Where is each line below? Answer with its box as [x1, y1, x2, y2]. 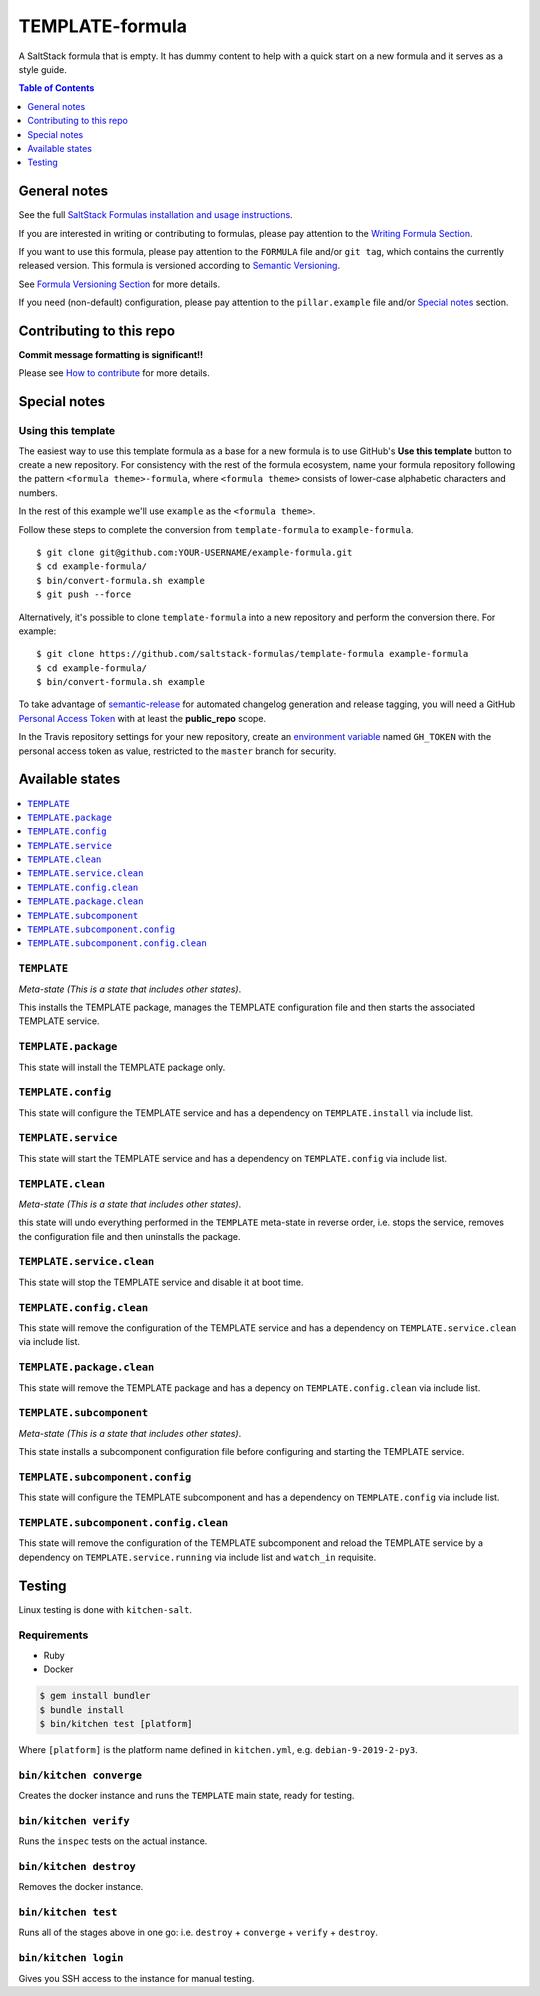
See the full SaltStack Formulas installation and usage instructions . [18, 209, 294, 221]
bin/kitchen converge [18, 1768, 142, 1782]
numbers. [18, 486, 59, 499]
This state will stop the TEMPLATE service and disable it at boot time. [18, 1276, 304, 1288]
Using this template [18, 424, 115, 438]
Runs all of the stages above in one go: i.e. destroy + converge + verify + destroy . [18, 1926, 379, 1939]
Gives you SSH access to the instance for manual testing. [18, 1972, 255, 1984]
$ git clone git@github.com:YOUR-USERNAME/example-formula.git [36, 546, 353, 558]
